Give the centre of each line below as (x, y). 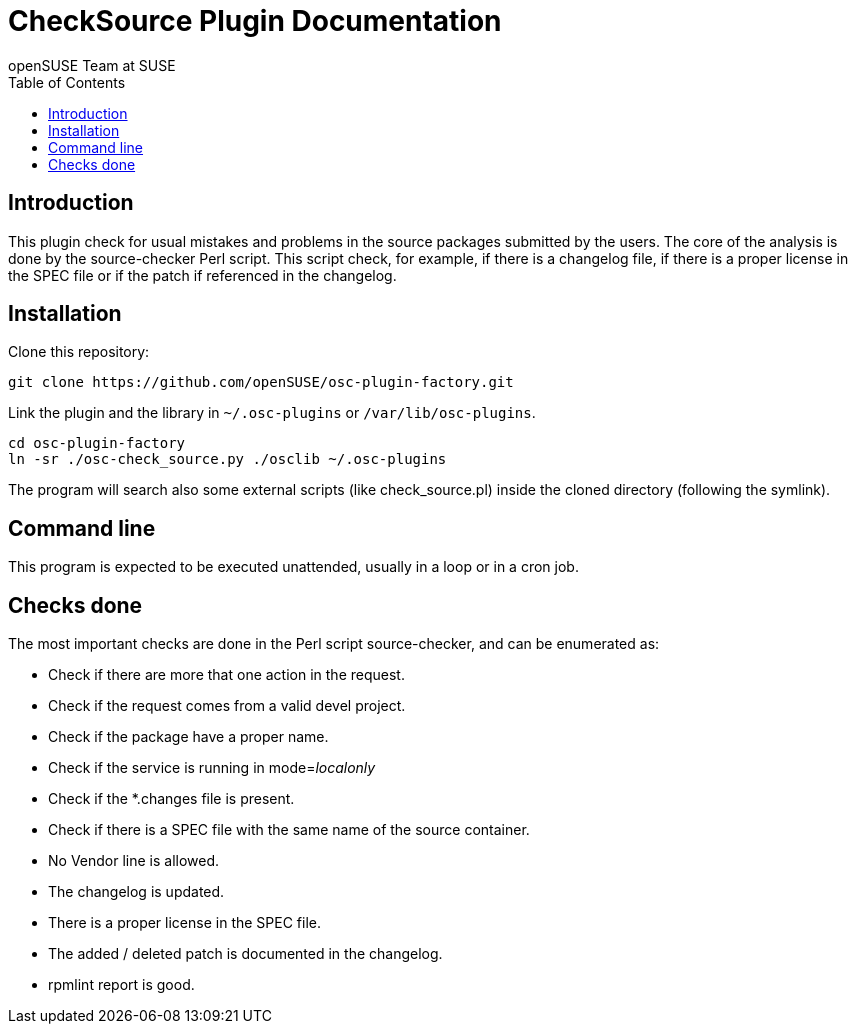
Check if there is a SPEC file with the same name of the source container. (289, 830)
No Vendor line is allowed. (134, 861)
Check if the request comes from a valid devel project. (227, 706)
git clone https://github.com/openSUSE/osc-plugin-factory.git (261, 382)
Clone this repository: (79, 352)
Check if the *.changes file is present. (171, 799)
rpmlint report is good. (121, 985)
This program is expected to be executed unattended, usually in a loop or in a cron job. (293, 567)
